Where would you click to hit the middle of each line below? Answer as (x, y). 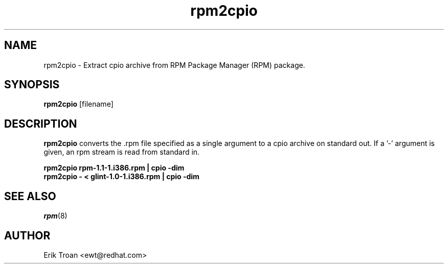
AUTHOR (27, 235)
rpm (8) (55, 216)
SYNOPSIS (32, 85)
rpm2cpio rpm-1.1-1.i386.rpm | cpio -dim (114, 168)
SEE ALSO (30, 196)
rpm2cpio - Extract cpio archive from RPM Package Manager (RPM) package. (174, 65)
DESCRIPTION (41, 124)
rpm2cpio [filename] (79, 104)
